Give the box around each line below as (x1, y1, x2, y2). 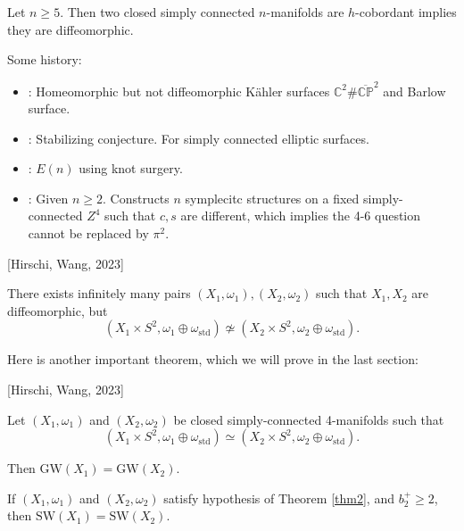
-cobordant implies (355, 3, 457, 21)
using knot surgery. (79, 159, 183, 178)
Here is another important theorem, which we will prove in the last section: (7, 350, 418, 369)
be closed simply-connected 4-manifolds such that (173, 410, 444, 428)
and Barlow (383, 81, 446, 100)
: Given (28, 188, 69, 207)
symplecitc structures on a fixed (185, 188, 360, 207)
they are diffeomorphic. (7, 20, 134, 38)
